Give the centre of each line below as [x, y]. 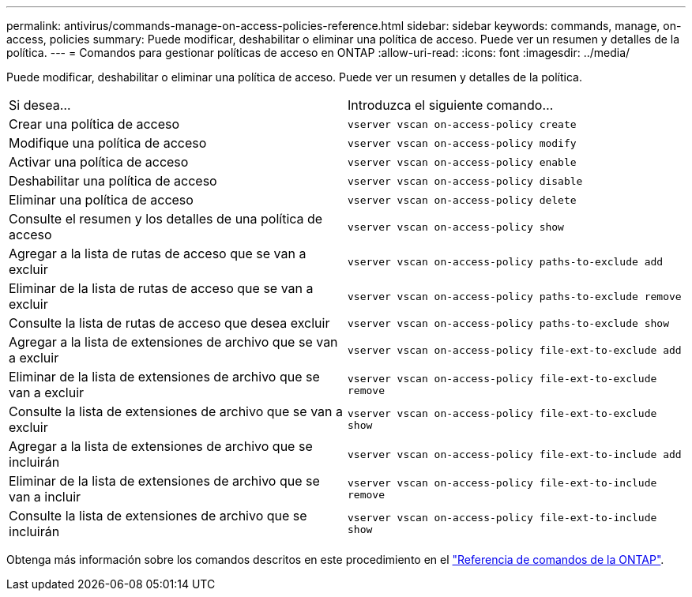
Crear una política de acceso [94, 124]
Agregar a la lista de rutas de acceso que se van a [158, 253]
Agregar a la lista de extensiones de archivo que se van [173, 342]
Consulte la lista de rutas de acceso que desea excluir [169, 323]
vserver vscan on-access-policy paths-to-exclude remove [515, 296]
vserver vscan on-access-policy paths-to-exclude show [508, 323]
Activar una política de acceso [99, 162]
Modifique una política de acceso [108, 143]
